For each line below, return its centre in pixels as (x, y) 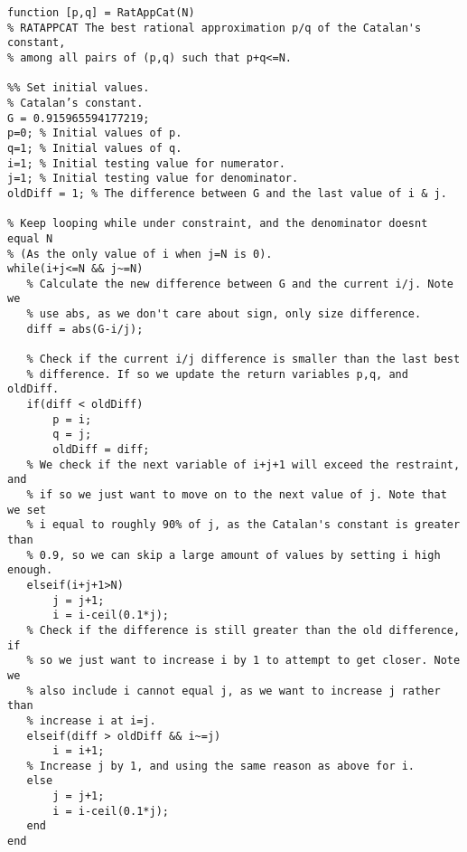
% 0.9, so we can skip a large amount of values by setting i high (233, 555)
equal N (30, 238)
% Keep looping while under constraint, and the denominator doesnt (218, 224)
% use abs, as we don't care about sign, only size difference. (224, 314)
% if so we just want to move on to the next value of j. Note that (237, 495)
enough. (30, 570)
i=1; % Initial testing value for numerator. (146, 163)
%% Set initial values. (79, 88)
